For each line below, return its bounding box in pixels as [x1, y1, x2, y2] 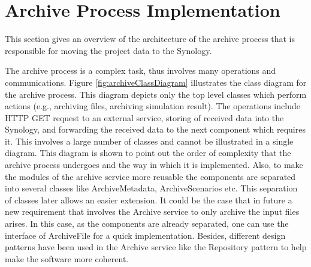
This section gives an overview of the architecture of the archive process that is [5, 32, 295, 45]
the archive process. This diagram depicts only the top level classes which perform [5, 88, 307, 100]
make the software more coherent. [5, 252, 129, 265]
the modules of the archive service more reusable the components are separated [5, 170, 296, 182]
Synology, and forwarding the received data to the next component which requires [5, 123, 306, 136]
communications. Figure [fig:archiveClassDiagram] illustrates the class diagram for [5, 76, 307, 88]
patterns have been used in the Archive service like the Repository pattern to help [5, 241, 307, 253]
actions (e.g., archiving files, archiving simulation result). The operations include [5, 100, 300, 112]
